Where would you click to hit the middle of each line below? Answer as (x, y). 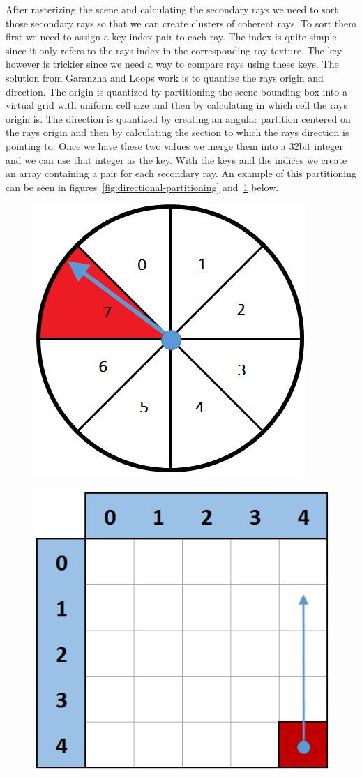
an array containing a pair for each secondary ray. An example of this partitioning (181, 173)
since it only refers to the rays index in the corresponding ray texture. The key (174, 50)
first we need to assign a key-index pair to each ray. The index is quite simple (171, 37)
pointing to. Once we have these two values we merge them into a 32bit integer (174, 145)
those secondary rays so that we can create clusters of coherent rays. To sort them (181, 23)
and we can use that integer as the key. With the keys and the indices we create (176, 159)
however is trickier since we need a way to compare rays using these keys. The (172, 64)
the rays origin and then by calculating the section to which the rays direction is (178, 132)
